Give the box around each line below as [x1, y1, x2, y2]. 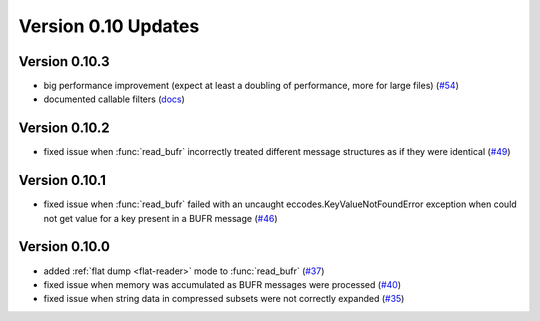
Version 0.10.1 [18, 172, 107, 189]
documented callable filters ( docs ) [43, 93, 185, 105]
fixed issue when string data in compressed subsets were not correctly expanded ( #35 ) [43, 293, 405, 305]
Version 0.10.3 [18, 53, 110, 70]
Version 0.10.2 [18, 120, 110, 137]
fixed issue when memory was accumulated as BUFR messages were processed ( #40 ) [43, 278, 402, 290]
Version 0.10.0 [18, 238, 110, 255]
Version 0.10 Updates [18, 15, 200, 37]
